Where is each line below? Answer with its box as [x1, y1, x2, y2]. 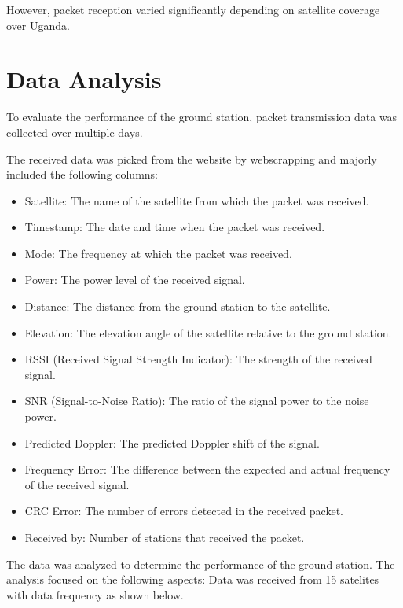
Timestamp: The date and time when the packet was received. [24, 219, 325, 235]
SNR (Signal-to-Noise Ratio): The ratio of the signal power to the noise [24, 392, 369, 409]
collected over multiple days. [6, 123, 143, 140]
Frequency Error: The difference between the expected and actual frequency [24, 461, 390, 477]
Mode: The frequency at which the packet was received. [24, 245, 292, 261]
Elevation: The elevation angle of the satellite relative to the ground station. [24, 324, 392, 341]
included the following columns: [6, 166, 158, 182]
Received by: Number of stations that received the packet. [24, 529, 305, 545]
